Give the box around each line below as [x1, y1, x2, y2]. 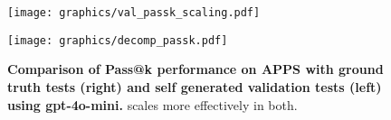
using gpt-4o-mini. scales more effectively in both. [7, 95, 298, 114]
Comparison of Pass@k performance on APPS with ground [7, 60, 384, 78]
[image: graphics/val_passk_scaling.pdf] [7, 6, 261, 19]
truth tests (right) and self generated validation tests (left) [7, 77, 382, 96]
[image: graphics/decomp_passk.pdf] [7, 33, 228, 47]
